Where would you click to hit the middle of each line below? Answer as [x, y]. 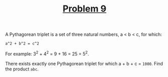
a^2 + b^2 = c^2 [22, 44]
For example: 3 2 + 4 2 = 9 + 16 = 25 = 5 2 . [47, 53]
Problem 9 [85, 9]
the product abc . [22, 69]
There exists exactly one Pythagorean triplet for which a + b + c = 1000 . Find [84, 63]
